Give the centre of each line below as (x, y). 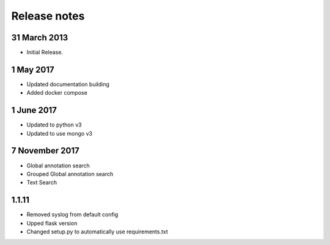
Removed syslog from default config (72, 214)
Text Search (42, 183)
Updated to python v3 (54, 125)
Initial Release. (45, 53)
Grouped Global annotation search (70, 174)
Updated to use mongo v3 (60, 133)
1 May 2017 (33, 69)
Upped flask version (52, 223)
